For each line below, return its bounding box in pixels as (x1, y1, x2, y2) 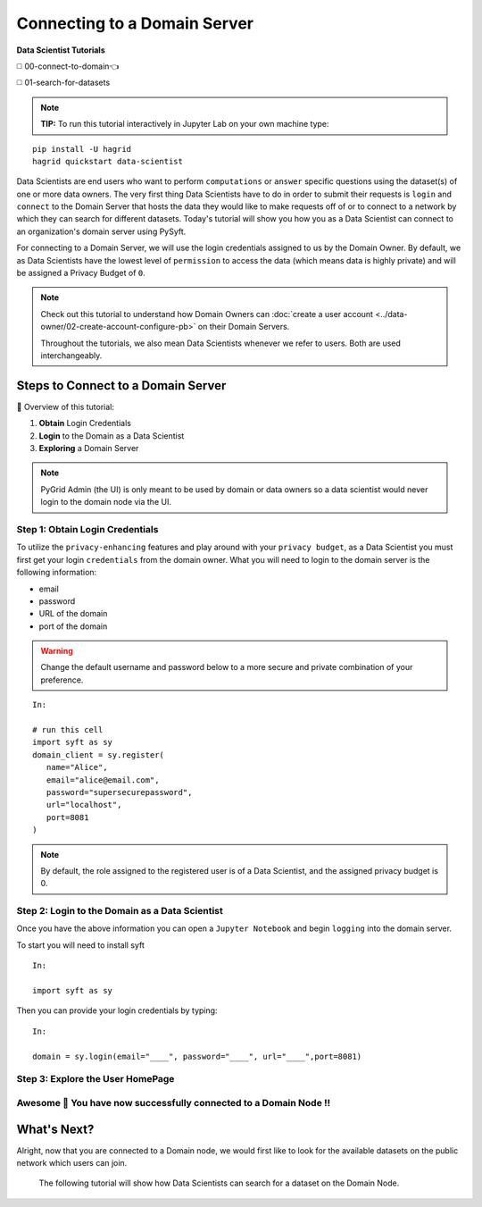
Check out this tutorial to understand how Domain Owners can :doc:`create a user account (40, 308, 374, 319)
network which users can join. (16, 1158, 128, 1169)
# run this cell (32, 725, 104, 735)
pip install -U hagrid (32, 144, 132, 154)
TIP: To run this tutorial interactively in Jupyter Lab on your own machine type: (40, 119, 329, 130)
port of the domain (38, 621, 108, 632)
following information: (16, 567, 97, 578)
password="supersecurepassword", (46, 787, 193, 797)
